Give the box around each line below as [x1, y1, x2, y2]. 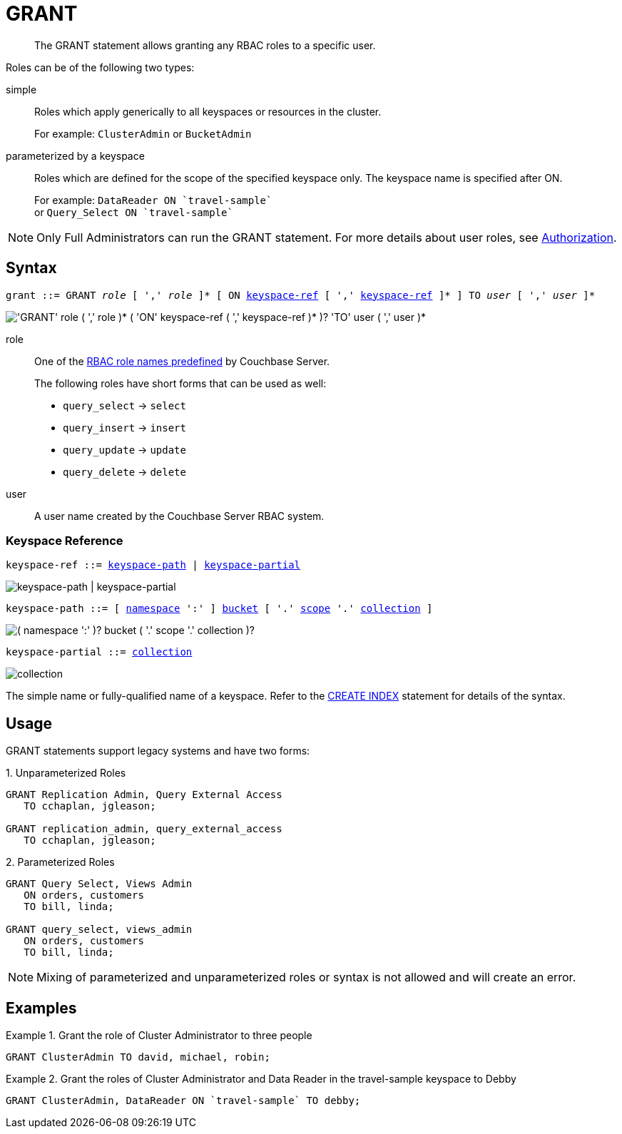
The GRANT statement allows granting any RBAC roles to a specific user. [34, 39, 376, 51]
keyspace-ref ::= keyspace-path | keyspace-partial [6, 559, 301, 571]
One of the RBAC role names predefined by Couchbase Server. [34, 354, 330, 367]
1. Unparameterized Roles [6, 767, 126, 780]
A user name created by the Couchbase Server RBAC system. [34, 509, 325, 522]
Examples [6, 998, 77, 1017]
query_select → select [63, 399, 186, 412]
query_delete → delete [63, 465, 186, 478]
